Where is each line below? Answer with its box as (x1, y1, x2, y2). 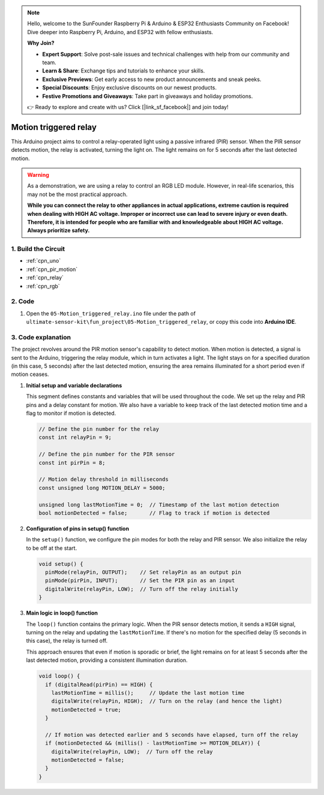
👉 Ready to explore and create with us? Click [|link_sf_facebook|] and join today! (27, 103, 229, 110)
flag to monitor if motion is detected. (26, 409, 116, 417)
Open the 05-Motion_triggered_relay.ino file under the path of (26, 309, 196, 317)
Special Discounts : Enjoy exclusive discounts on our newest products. (42, 84, 217, 91)
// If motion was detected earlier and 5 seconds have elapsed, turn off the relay (45, 731, 298, 738)
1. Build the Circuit (11, 245, 65, 253)
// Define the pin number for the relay (38, 426, 159, 433)
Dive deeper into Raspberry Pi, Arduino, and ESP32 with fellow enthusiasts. (27, 28, 214, 35)
